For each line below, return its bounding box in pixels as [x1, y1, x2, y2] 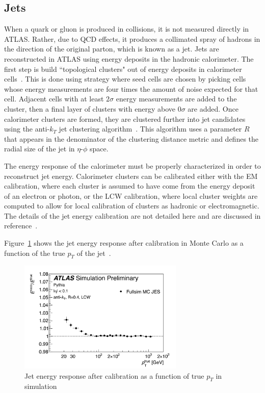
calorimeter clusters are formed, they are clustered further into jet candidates [4, 113, 246, 124]
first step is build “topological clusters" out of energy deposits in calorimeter [4, 63, 242, 74]
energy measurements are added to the [116, 93, 237, 104]
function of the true [4, 247, 65, 258]
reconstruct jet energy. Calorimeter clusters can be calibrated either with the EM [4, 170, 258, 181]
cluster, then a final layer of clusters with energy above [4, 103, 175, 114]
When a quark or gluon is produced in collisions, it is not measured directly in [4, 23, 249, 34]
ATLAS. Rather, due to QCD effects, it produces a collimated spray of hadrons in [4, 33, 260, 44]
